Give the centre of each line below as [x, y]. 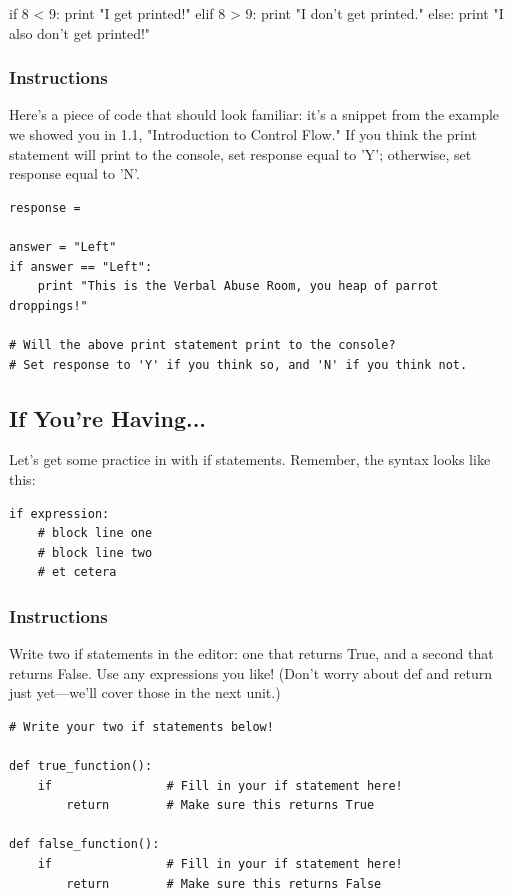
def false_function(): [84, 844]
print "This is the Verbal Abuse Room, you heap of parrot [238, 286]
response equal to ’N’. [74, 173]
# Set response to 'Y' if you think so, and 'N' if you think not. [238, 364]
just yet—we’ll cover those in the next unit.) [145, 692]
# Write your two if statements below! [141, 726]
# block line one [95, 533]
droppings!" [48, 305]
